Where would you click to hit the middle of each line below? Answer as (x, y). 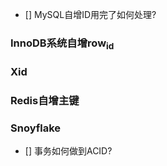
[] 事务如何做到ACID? (68, 151)
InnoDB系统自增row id (62, 44)
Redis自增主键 (45, 101)
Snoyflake (36, 128)
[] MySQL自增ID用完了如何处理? (90, 14)
